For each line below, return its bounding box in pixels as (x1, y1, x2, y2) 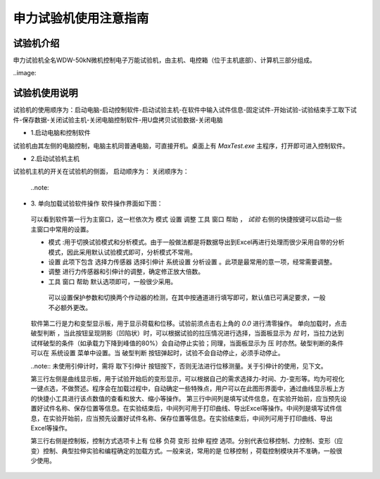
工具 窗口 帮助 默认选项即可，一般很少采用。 (48, 277, 177, 286)
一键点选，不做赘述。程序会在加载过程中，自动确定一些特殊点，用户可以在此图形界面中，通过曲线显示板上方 (30, 384, 345, 393)
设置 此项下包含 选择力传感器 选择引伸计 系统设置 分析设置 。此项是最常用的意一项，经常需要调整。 (48, 257, 336, 267)
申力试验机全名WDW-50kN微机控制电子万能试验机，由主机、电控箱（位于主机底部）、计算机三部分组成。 (13, 56, 316, 65)
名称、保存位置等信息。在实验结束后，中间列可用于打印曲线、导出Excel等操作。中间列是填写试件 (55, 404, 336, 413)
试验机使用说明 (13, 87, 78, 99)
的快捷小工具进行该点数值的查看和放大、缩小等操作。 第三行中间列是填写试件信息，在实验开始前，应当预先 (30, 394, 341, 402)
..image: (13, 69, 37, 77)
